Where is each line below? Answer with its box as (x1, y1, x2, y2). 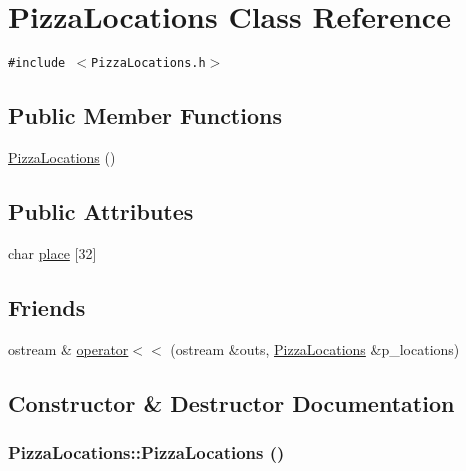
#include (8, 56, 66, 71)
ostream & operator (8, 338, 129, 359)
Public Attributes (8, 195, 194, 226)
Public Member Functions (8, 100, 282, 131)
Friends (8, 291, 86, 322)
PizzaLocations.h (91, 56, 206, 71)
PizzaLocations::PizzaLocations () (8, 439, 285, 464)
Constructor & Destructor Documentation (8, 387, 455, 418)
